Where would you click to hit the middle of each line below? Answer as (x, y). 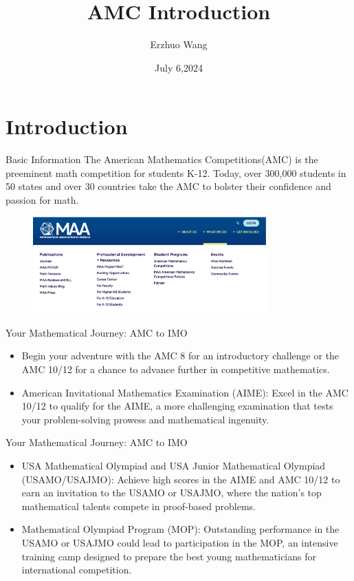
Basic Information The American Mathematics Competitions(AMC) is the (162, 159)
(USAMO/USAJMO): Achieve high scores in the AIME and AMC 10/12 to (181, 479)
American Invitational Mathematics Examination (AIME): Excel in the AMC (185, 392)
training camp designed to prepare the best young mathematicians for (169, 556)
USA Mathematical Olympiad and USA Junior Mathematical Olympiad (174, 465)
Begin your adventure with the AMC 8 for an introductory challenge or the (180, 356)
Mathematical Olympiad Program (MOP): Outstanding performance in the (180, 529)
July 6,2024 (179, 67)
